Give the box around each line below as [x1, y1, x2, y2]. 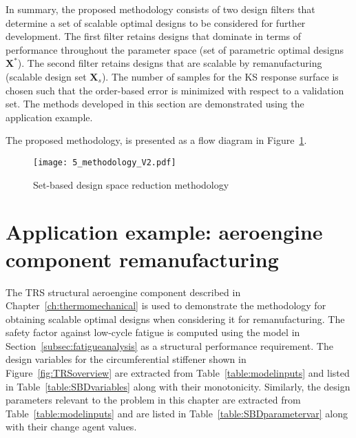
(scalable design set [6, 69, 87, 83]
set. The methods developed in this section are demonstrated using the [6, 96, 304, 111]
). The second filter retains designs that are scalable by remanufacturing [17, 56, 322, 70]
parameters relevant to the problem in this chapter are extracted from [6, 393, 301, 407]
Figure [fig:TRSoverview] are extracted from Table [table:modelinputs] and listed [6, 366, 350, 380]
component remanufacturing [6, 244, 279, 273]
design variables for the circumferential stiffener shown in [6, 352, 247, 366]
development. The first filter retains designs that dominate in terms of [6, 29, 302, 43]
